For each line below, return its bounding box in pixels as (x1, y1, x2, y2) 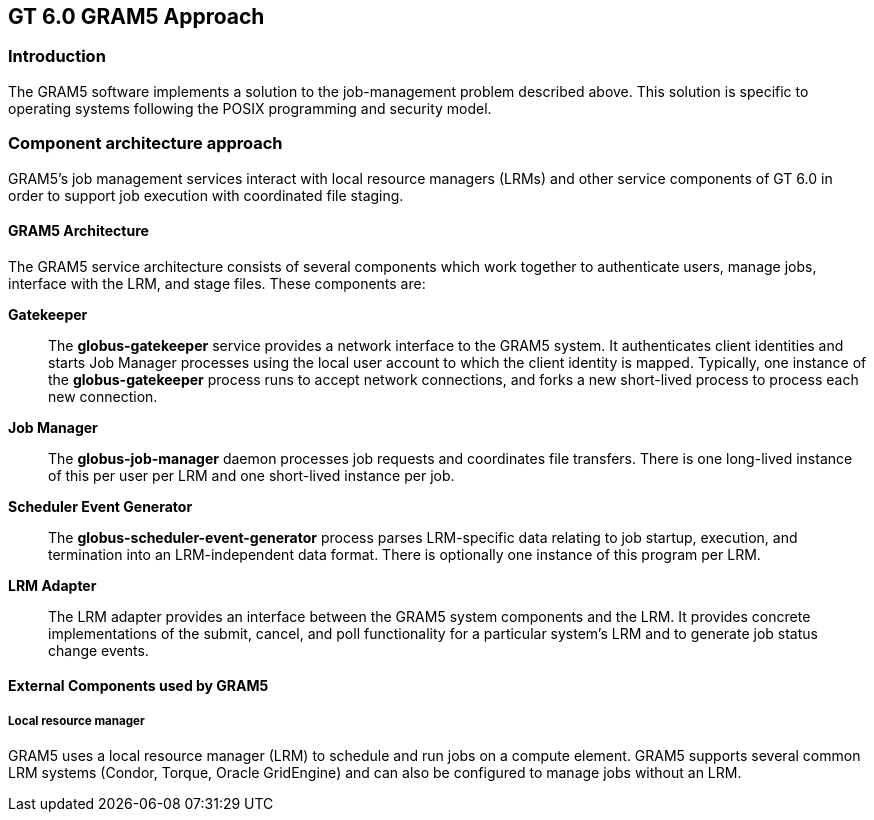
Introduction (8, 46, 106, 67)
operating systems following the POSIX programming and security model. (8, 99, 492, 117)
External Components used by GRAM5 (8, 677, 269, 695)
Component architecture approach (8, 133, 283, 154)
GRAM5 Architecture (8, 222, 149, 240)
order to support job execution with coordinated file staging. (8, 186, 404, 204)
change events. (48, 641, 149, 659)
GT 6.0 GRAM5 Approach (8, 4, 265, 29)
